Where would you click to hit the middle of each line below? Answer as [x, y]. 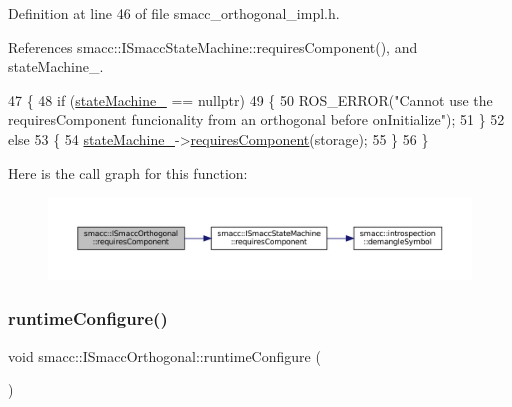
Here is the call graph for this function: [128, 172]
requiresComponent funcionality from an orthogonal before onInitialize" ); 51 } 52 [256, 119]
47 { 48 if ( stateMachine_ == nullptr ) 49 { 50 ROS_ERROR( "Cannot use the [250, 99]
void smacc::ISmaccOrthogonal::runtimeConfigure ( [164, 355]
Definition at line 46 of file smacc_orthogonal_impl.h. [174, 13]
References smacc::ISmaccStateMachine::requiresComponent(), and [213, 46]
